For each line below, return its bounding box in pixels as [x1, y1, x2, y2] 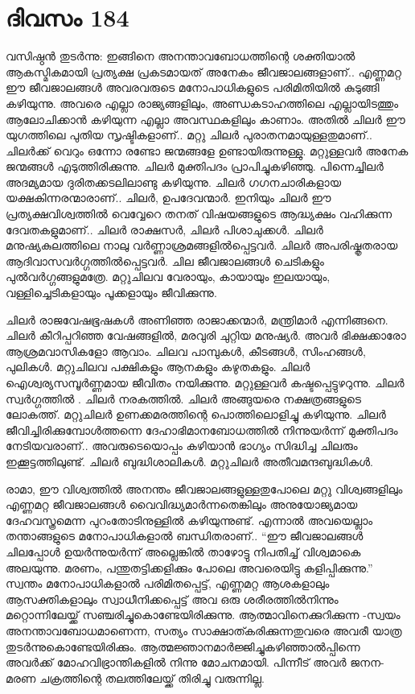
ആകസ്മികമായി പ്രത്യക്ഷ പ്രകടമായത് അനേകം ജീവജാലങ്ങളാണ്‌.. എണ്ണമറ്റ [6, 63, 401, 80]
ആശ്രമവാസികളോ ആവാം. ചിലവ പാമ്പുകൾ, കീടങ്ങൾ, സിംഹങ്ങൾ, [6, 342, 366, 359]
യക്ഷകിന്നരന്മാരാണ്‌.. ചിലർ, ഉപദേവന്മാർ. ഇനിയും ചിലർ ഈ [6, 189, 331, 206]
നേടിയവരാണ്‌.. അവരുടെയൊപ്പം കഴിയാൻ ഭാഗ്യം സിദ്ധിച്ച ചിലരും [6, 437, 358, 454]
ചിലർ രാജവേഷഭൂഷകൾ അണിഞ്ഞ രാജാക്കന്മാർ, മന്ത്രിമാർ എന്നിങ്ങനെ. [6, 311, 388, 328]
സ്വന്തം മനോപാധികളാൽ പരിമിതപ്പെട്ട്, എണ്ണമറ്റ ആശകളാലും [6, 575, 330, 592]
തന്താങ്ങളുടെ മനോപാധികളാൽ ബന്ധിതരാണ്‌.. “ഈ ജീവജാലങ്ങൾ [6, 527, 364, 544]
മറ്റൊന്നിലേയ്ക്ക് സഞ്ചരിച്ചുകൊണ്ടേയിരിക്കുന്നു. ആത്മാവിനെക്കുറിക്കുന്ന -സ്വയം [6, 606, 401, 623]
